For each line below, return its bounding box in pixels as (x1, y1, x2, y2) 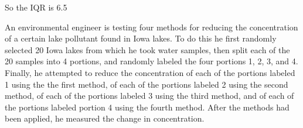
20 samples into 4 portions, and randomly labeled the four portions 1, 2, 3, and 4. (5, 55, 298, 67)
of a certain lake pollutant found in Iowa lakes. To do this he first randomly (5, 32, 277, 44)
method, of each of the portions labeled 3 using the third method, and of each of (5, 89, 294, 102)
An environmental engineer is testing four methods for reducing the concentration (5, 20, 298, 33)
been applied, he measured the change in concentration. (5, 112, 205, 124)
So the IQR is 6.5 (5, 1, 67, 13)
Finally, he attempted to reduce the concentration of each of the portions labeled (5, 66, 295, 78)
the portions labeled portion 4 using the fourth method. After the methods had (5, 101, 290, 113)
